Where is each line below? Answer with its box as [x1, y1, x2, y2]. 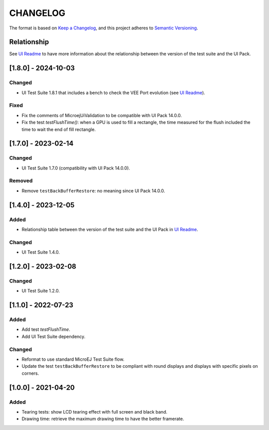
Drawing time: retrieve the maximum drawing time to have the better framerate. [21, 416, 184, 422]
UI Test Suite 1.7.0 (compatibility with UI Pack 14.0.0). [21, 165, 131, 171]
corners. [21, 370, 39, 376]
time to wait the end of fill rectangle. [21, 126, 96, 132]
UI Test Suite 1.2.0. [21, 288, 60, 294]
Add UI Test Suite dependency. [21, 333, 86, 339]
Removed [9, 177, 33, 184]
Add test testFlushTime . [21, 326, 71, 332]
